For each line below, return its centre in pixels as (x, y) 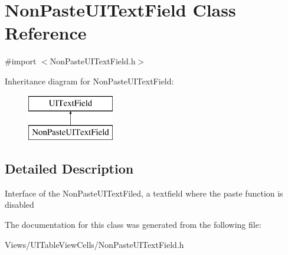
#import (21, 61)
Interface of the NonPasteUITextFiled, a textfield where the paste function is (144, 193)
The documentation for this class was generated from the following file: (133, 225)
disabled (19, 205)
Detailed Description (69, 169)
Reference (46, 33)
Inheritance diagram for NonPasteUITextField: (89, 81)
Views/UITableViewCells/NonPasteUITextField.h (94, 244)
